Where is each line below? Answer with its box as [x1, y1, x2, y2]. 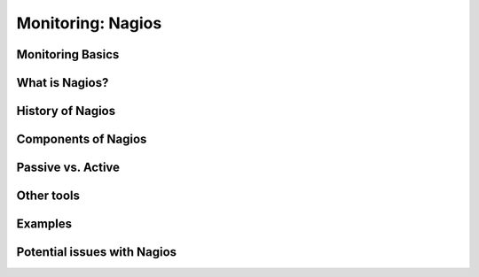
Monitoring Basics [16, 47, 120, 62]
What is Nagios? [16, 75, 109, 90]
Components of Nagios [16, 132, 147, 147]
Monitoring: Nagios [16, 13, 162, 33]
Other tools [16, 189, 80, 204]
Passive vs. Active [16, 160, 120, 175]
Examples [16, 217, 73, 232]
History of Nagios [16, 104, 116, 119]
